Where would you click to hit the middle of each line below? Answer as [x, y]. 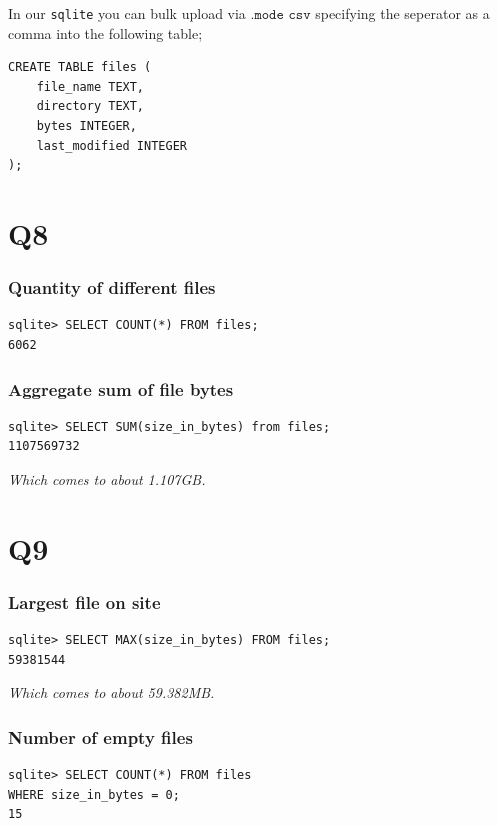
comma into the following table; [105, 32]
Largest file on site [84, 601]
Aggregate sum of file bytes [121, 388]
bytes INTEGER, [86, 126]
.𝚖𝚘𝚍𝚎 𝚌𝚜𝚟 [280, 15]
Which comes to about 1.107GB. [107, 479]
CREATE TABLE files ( [80, 67]
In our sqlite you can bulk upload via [127, 13]
